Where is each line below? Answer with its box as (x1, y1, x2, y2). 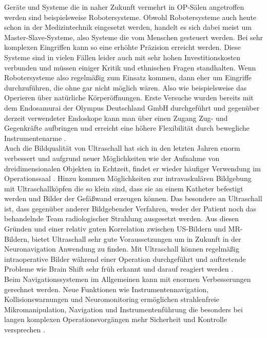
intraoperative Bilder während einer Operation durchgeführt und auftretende (4, 253, 246, 264)
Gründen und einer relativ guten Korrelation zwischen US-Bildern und (4, 223, 226, 234)
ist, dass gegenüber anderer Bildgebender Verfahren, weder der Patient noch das (4, 203, 257, 214)
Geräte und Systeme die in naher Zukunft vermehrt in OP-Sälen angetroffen (4, 2, 244, 12)
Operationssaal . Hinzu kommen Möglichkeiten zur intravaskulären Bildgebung (4, 173, 252, 184)
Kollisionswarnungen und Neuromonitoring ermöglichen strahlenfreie (4, 294, 219, 305)
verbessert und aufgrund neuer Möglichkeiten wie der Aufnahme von (4, 152, 220, 163)
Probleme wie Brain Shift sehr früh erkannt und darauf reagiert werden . (4, 263, 234, 274)
